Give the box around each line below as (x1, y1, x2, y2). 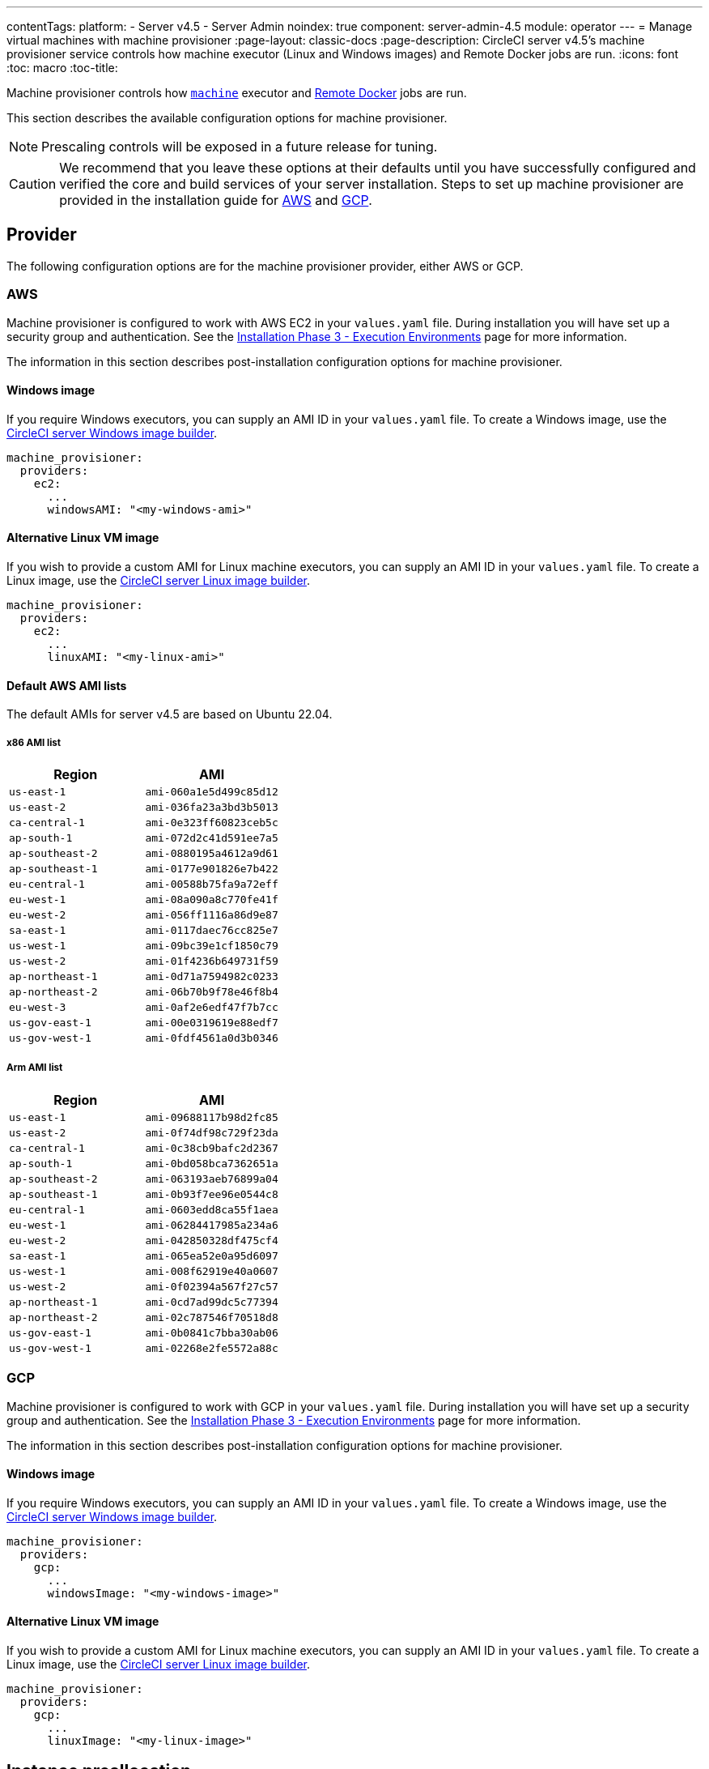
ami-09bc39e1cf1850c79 (145, 940, 278, 953)
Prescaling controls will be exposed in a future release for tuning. (41, 139, 438, 155)
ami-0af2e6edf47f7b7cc (145, 1001, 278, 1014)
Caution (9, 176, 57, 192)
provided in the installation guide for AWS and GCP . (59, 192, 372, 208)
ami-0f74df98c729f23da (145, 1126, 278, 1139)
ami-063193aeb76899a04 (145, 1172, 278, 1185)
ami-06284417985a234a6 (145, 1218, 278, 1231)
